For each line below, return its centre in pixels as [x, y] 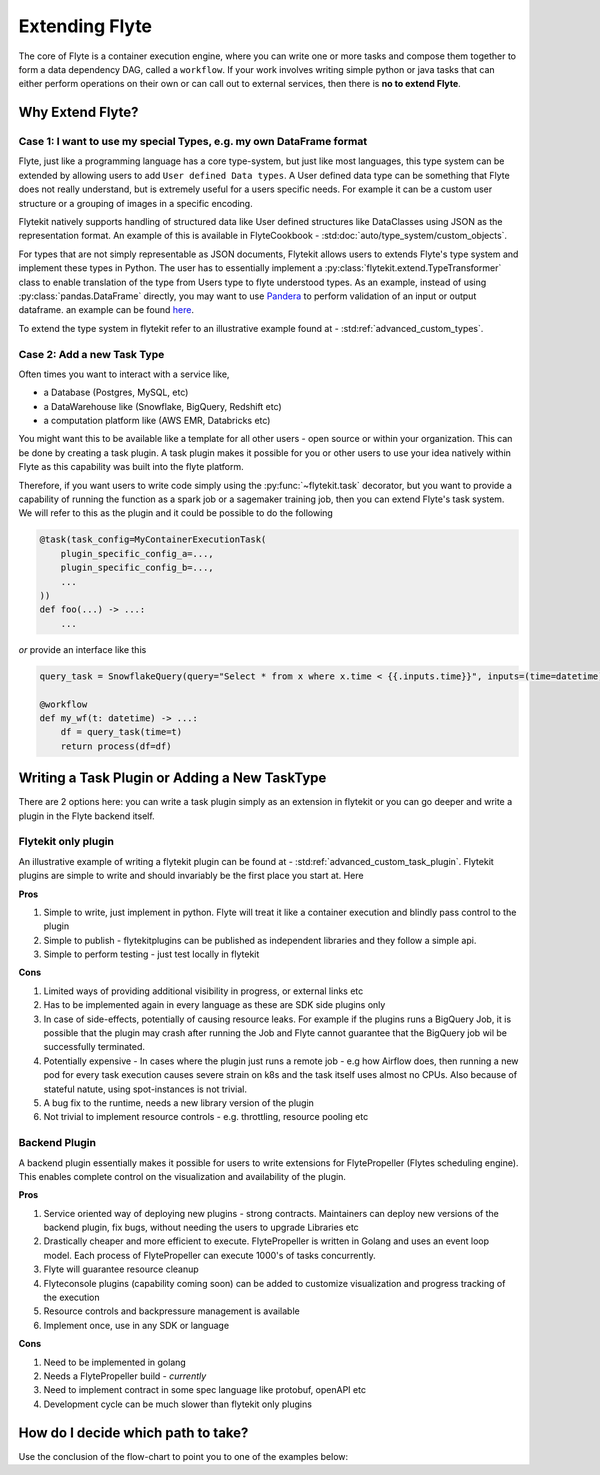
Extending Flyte [85, 26]
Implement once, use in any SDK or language [136, 1325]
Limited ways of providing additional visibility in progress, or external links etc [203, 991]
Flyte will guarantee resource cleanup [121, 1269]
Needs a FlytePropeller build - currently [125, 1376]
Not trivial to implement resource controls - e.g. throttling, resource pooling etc [206, 1117]
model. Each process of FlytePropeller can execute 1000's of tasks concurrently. [210, 1255]
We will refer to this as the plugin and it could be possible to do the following [176, 513]
